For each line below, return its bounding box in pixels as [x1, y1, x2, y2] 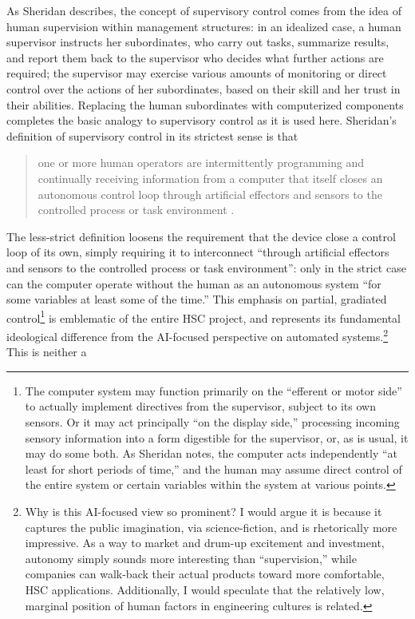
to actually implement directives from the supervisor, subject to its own [25, 398, 376, 415]
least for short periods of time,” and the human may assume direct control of [25, 460, 402, 477]
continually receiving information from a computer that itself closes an [38, 169, 383, 186]
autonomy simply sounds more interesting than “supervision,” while [25, 550, 357, 566]
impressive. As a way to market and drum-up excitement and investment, [25, 534, 385, 551]
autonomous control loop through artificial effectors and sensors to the [38, 185, 382, 202]
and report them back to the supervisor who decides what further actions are [6, 49, 384, 65]
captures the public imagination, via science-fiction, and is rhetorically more [25, 518, 397, 535]
